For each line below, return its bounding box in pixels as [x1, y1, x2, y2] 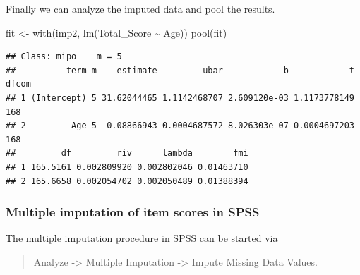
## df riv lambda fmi [6, 148, 248, 159]
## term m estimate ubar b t [6, 65, 354, 75]
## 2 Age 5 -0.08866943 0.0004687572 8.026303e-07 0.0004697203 [6, 121, 354, 131]
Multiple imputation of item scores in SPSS [6, 203, 260, 221]
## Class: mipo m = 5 [6, 51, 122, 62]
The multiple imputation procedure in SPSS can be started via [6, 231, 278, 245]
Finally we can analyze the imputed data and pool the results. [6, 1, 275, 16]
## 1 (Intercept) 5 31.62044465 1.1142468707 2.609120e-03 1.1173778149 [6, 92, 354, 103]
